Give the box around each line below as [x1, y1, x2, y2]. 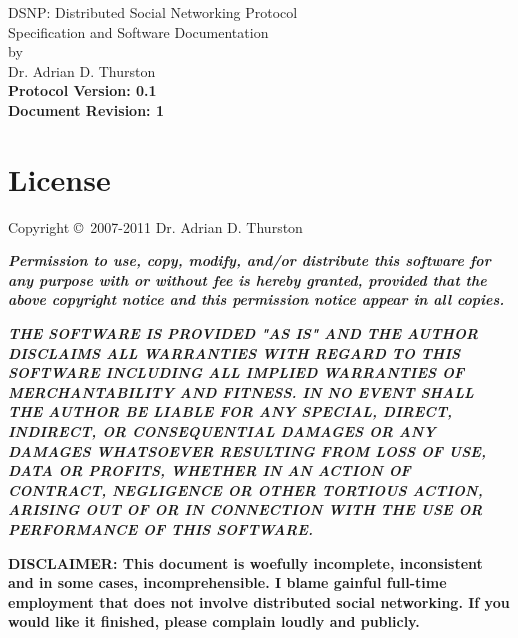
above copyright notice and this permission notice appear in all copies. [8, 289, 505, 310]
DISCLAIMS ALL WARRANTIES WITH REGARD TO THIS [8, 342, 461, 363]
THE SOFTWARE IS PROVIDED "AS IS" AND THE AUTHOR [8, 323, 479, 344]
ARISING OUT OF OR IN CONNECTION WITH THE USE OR [8, 499, 483, 520]
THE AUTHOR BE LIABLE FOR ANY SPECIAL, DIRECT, [8, 401, 453, 422]
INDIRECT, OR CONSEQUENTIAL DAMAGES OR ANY [8, 421, 436, 442]
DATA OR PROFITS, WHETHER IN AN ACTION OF [8, 460, 411, 481]
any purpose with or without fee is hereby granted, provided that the [8, 269, 487, 290]
